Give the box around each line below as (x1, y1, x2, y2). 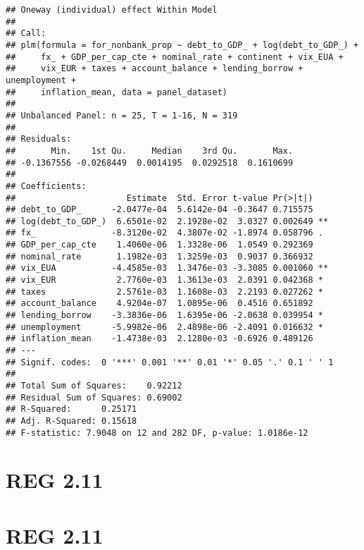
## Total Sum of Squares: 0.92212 (6, 381, 182, 391)
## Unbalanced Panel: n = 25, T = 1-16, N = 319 (6, 110, 238, 121)
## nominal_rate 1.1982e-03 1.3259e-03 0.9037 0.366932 (6, 251, 313, 262)
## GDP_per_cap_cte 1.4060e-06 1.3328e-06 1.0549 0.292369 (6, 240, 313, 250)
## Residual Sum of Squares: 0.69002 (6, 392, 182, 403)
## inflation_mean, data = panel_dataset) (6, 87, 227, 97)
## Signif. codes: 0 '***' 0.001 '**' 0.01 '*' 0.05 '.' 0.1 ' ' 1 (6, 357, 334, 367)
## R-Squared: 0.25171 (6, 404, 137, 415)
